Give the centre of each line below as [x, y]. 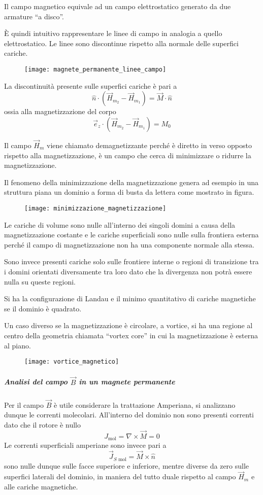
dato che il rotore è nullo [42, 425]
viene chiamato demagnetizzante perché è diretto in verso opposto [149, 145]
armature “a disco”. [34, 16]
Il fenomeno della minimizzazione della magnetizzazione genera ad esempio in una [131, 182]
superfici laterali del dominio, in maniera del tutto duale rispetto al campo [120, 476]
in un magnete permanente [127, 382]
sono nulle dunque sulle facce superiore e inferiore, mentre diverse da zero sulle [127, 465]
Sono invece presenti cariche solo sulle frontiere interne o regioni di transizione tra [131, 261]
